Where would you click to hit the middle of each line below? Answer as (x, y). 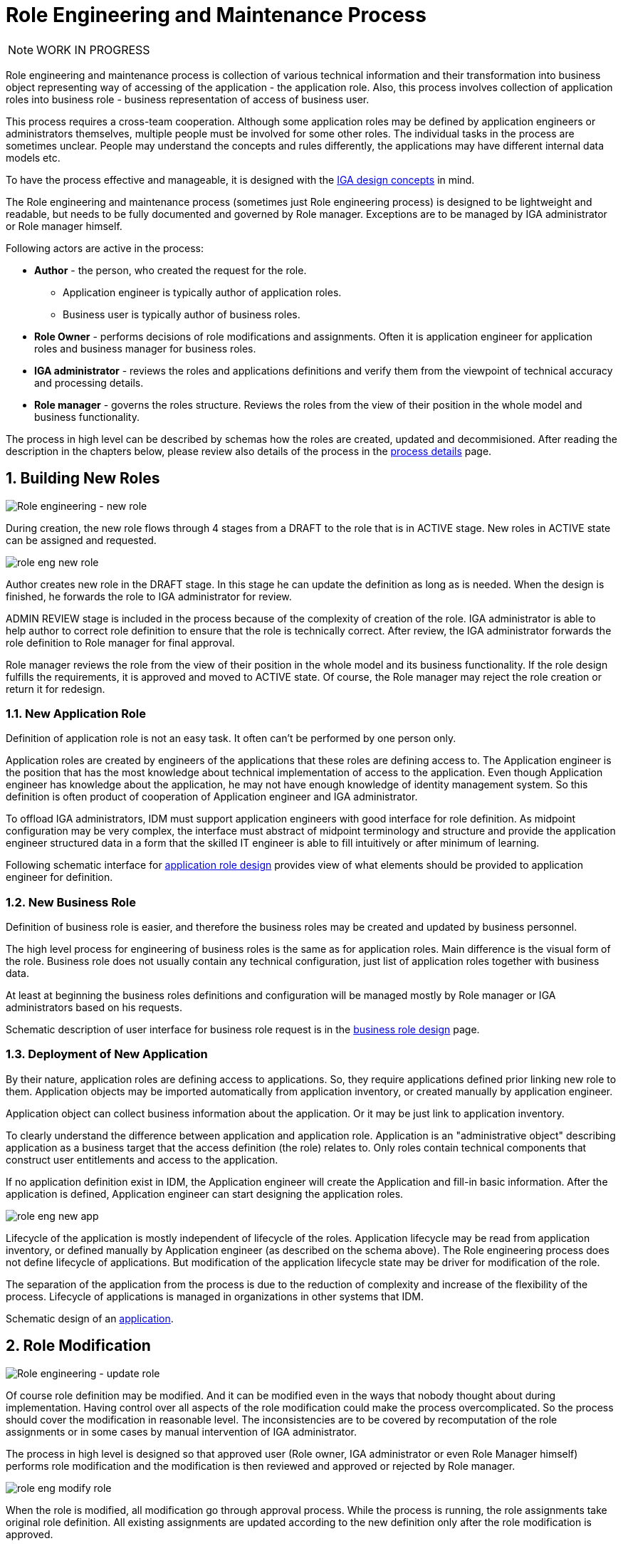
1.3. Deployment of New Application (107, 1054)
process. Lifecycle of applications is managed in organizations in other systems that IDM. (215, 1296)
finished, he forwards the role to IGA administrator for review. (149, 596)
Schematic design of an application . (90, 1318)
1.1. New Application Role (76, 713)
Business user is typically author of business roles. (182, 314)
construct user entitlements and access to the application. (142, 1159)
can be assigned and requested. (81, 540)
